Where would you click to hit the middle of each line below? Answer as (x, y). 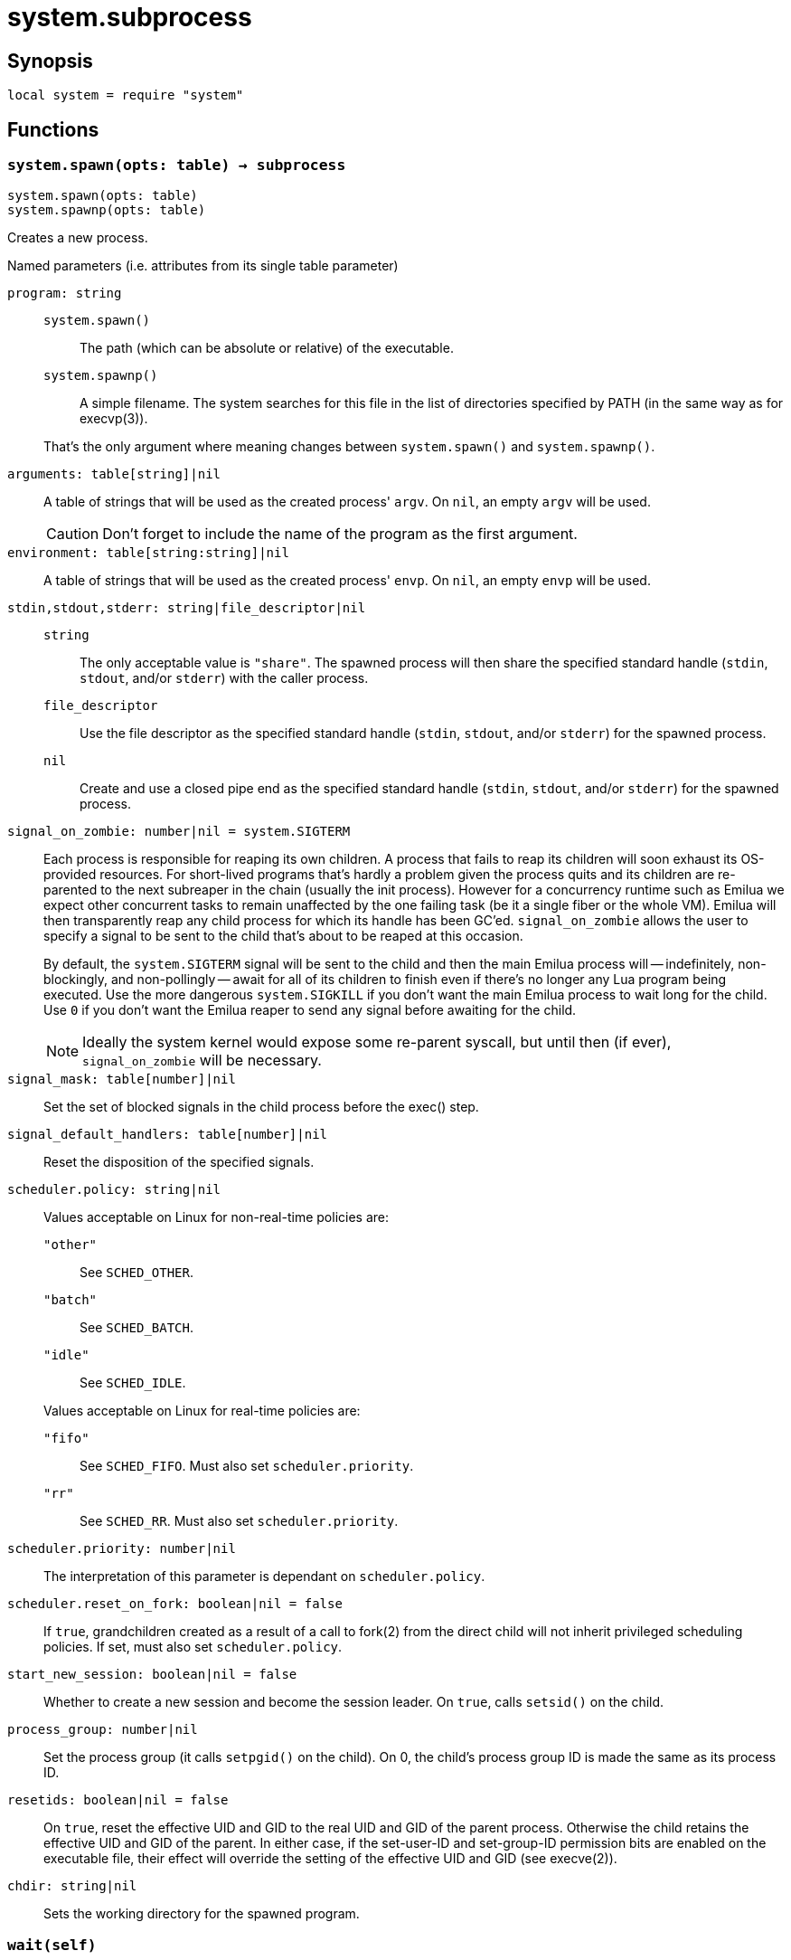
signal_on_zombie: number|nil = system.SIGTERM (179, 832)
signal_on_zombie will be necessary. (202, 1060)
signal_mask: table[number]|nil (122, 1079)
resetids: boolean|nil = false (118, 1800)
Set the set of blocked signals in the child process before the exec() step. (261, 1107)
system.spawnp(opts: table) (107, 210)
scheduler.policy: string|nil (114, 1190)
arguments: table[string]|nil (114, 474)
